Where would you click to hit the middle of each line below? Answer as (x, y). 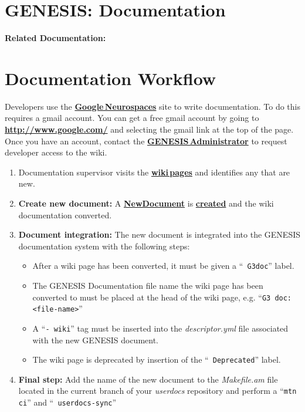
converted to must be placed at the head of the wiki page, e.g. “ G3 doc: (162, 297)
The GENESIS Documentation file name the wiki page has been (148, 286)
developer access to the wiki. (56, 152)
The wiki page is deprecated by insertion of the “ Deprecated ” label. (157, 359)
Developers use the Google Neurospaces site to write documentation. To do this (153, 106)
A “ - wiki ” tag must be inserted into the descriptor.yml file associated (160, 328)
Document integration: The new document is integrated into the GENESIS (159, 234)
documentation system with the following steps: (104, 246)
